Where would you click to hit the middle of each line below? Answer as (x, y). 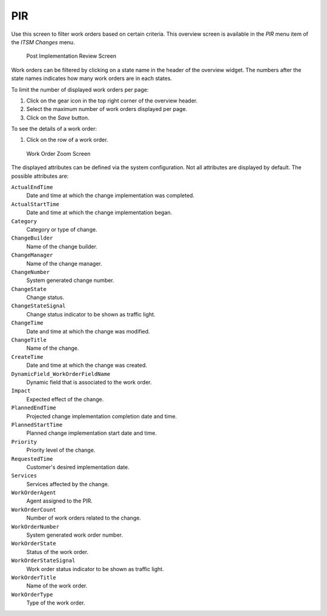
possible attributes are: (40, 176)
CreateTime (27, 357)
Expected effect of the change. (65, 399)
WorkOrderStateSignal (43, 561)
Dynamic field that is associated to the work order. (89, 382)
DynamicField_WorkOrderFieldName (61, 374)
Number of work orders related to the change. (84, 518)
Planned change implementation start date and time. (92, 433)
